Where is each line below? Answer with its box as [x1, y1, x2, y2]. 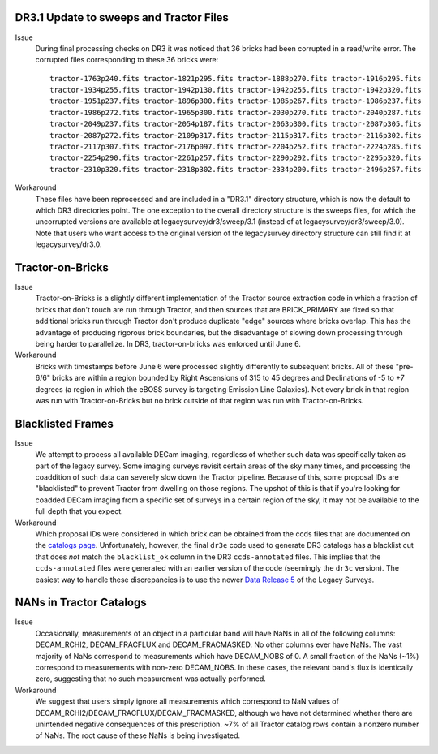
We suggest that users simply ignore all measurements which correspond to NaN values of [35, 696, 340, 706]
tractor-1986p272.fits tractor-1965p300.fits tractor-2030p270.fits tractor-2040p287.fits [49, 108, 422, 117]
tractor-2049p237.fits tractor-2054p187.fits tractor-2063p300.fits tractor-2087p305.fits [49, 119, 422, 129]
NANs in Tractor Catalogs [15, 596, 148, 610]
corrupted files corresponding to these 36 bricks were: [35, 55, 219, 65]
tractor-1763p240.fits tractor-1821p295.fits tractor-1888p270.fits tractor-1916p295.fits [49, 74, 422, 83]
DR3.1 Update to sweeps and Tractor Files [15, 11, 229, 24]
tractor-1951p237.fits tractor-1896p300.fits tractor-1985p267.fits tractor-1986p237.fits [49, 97, 422, 106]
